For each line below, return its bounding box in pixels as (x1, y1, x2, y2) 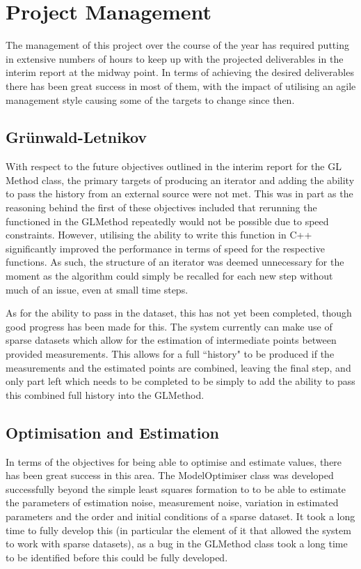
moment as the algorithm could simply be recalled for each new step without (6, 268, 333, 283)
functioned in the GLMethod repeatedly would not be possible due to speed (6, 213, 329, 228)
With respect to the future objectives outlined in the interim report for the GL (6, 159, 342, 174)
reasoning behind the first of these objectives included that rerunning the (6, 200, 317, 215)
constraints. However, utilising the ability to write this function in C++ (6, 227, 312, 242)
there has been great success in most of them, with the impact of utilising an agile (6, 78, 356, 93)
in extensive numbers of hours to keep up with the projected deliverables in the (6, 51, 344, 66)
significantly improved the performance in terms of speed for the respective (6, 241, 326, 255)
